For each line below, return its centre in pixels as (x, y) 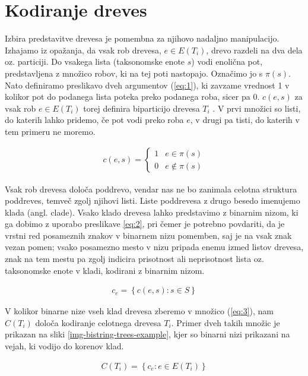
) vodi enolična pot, (227, 61)
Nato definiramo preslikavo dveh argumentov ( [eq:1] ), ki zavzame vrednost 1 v (147, 85)
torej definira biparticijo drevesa (142, 108)
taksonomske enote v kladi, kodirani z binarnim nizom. (105, 270)
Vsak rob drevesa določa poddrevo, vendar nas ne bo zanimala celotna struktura (151, 189)
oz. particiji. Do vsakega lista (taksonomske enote (95, 61)
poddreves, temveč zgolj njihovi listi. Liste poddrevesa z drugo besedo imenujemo (153, 200)
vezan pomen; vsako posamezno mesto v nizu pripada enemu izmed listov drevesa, (154, 247)
